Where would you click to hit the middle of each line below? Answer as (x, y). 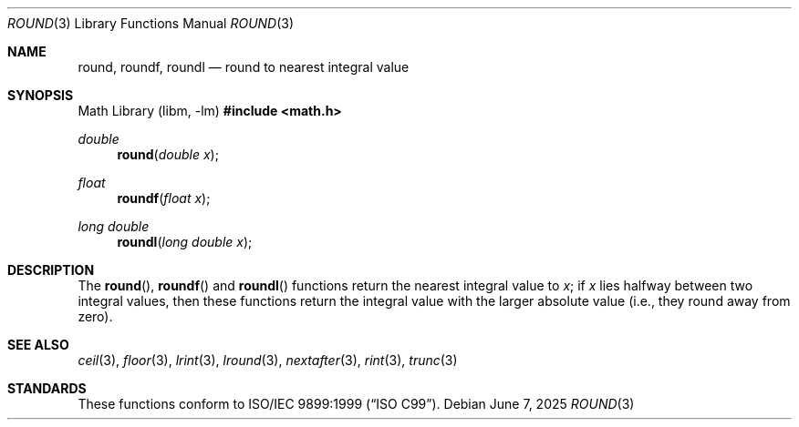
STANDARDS (47, 388)
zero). (95, 316)
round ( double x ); (168, 154)
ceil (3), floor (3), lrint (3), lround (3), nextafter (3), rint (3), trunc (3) (268, 360)
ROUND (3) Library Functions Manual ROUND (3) (151, 23)
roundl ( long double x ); (185, 242)
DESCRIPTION (51, 270)
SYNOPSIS (41, 95)
